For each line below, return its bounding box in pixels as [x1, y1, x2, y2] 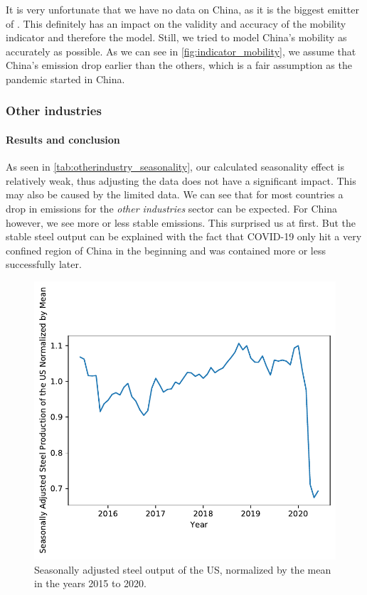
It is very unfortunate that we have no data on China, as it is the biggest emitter [6, 2, 360, 16]
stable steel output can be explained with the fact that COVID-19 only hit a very [6, 229, 362, 244]
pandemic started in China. [6, 71, 125, 86]
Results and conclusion [6, 132, 120, 146]
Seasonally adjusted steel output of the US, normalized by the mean [34, 562, 331, 577]
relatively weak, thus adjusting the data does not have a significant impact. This [6, 173, 356, 188]
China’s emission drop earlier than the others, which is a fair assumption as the [6, 58, 352, 73]
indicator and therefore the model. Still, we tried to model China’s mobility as [6, 30, 347, 45]
